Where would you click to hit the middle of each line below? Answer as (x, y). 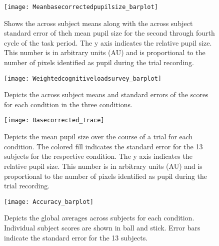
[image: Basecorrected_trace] (54, 120)
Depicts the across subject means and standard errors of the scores (106, 94)
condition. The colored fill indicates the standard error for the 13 (103, 146)
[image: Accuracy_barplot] (49, 202)
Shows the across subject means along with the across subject (98, 23)
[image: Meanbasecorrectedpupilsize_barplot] (81, 7)
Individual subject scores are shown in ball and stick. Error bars (102, 227)
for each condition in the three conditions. (68, 104)
